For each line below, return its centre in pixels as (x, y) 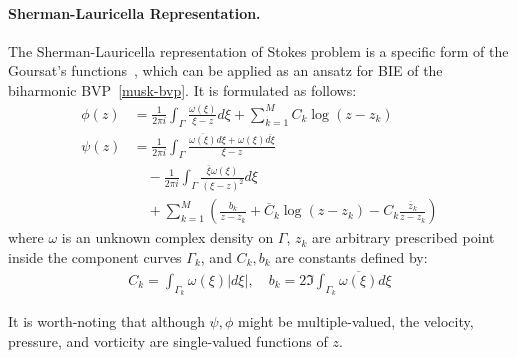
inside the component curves (95, 256)
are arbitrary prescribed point (403, 237)
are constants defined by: (351, 256)
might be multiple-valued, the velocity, (355, 320)
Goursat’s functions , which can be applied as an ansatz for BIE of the (225, 70)
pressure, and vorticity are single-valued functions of (168, 340)
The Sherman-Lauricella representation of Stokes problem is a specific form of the (258, 50)
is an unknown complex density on (167, 237)
